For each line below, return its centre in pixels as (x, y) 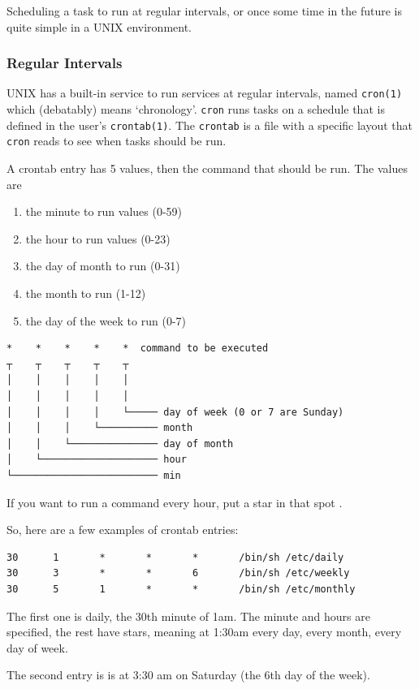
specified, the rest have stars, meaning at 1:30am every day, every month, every (204, 632)
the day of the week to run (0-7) (106, 320)
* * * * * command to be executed (138, 349)
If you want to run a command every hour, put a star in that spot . (175, 502)
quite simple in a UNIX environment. (99, 26)
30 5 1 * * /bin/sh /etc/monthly (181, 589)
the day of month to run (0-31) (103, 266)
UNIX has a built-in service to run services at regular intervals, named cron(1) (205, 93)
